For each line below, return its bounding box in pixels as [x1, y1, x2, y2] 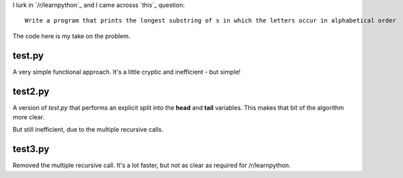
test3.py [12, 143, 50, 155]
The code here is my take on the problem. [12, 31, 131, 40]
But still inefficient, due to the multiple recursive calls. [12, 125, 164, 134]
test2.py [12, 85, 50, 97]
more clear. [12, 113, 44, 121]
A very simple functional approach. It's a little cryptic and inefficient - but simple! [12, 68, 241, 76]
